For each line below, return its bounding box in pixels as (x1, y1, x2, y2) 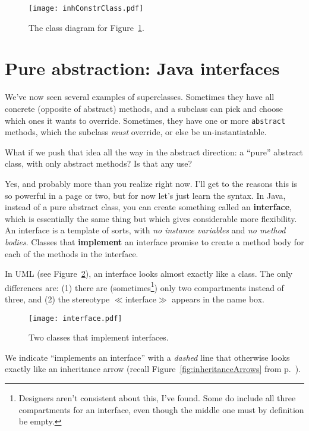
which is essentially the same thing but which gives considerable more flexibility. (5, 212, 297, 224)
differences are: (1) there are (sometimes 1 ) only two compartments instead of (5, 279, 284, 293)
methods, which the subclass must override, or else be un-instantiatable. (5, 126, 267, 138)
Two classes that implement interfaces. (29, 331, 169, 343)
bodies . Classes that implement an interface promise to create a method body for (5, 235, 304, 248)
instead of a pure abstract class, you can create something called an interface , (5, 201, 292, 213)
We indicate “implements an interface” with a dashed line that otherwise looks (5, 351, 290, 363)
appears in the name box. (172, 293, 264, 305)
